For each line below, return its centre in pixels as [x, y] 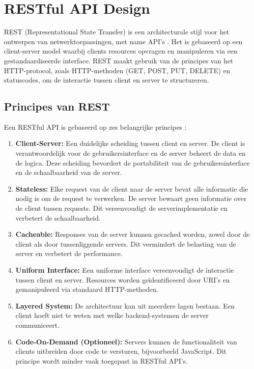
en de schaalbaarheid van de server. [69, 172]
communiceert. [37, 325]
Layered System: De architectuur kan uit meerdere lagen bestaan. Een [125, 305]
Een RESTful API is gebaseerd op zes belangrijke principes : [95, 127]
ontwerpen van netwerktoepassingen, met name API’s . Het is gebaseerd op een [123, 41]
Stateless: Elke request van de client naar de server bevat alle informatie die [132, 188]
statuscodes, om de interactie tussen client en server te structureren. [107, 80]
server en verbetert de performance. [69, 253]
